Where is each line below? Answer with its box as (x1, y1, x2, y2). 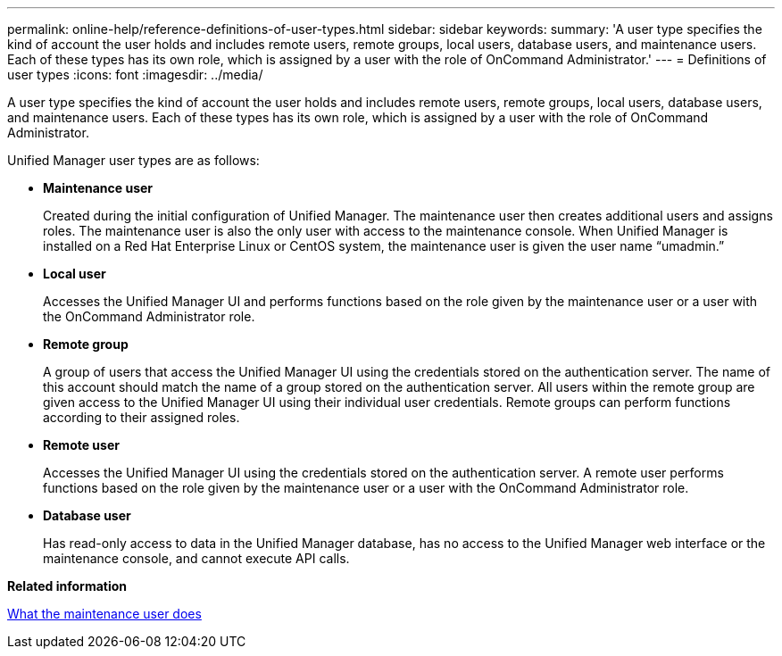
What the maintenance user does (7, 606, 202, 621)
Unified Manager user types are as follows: (7, 153, 260, 168)
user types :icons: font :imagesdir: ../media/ (7, 67, 263, 82)
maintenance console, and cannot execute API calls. (43, 551, 350, 566)
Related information (7, 578, 128, 594)
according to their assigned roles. (43, 410, 240, 425)
